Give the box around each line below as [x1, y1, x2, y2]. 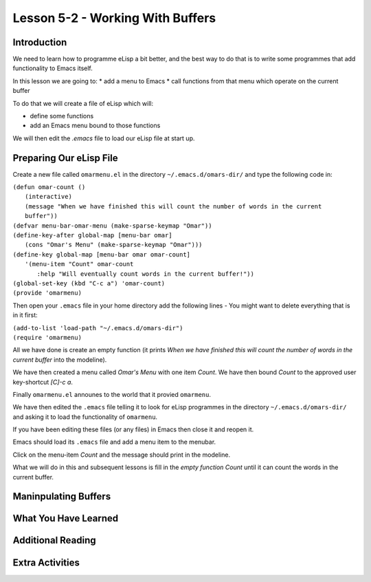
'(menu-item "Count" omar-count [25, 260, 134, 268]
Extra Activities [12, 557, 80, 568]
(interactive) [25, 193, 72, 201]
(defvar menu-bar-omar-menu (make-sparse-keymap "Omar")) [12, 222, 212, 230]
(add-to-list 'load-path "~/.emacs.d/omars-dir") [12, 324, 183, 332]
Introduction [12, 36, 67, 48]
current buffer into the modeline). [12, 355, 107, 364]
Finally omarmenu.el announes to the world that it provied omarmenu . [12, 390, 211, 398]
